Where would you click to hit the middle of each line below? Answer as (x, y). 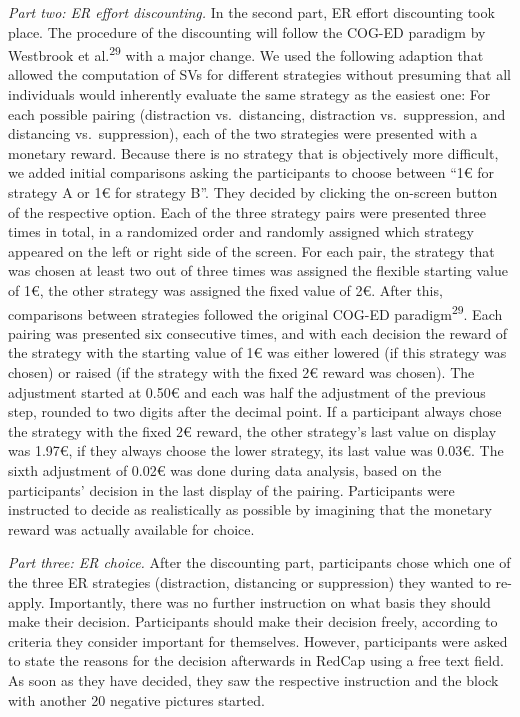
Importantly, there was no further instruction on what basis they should (270, 601)
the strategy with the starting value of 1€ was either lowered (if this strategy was (257, 352)
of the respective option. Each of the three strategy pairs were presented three (247, 211)
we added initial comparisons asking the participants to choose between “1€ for (251, 172)
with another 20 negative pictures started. (136, 699)
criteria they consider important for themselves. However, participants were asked (258, 640)
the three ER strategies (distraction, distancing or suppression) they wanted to (249, 581)
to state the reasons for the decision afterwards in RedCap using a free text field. (256, 660)
